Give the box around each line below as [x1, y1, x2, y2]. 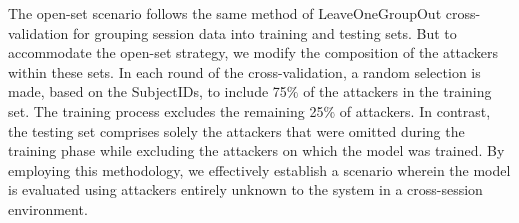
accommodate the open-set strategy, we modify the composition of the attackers [8, 42, 498, 63]
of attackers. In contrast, [339, 100, 491, 121]
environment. [8, 198, 88, 219]
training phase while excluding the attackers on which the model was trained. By [8, 140, 505, 161]
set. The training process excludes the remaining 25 [8, 100, 324, 121]
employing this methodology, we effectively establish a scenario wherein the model [8, 159, 511, 180]
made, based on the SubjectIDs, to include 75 [8, 81, 287, 102]
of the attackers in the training [303, 81, 492, 102]
